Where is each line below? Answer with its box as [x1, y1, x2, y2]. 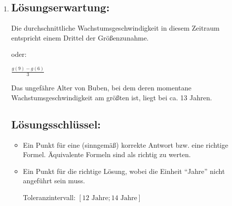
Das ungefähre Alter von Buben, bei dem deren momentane [11, 82, 192, 93]
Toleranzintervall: [23, 192, 76, 202]
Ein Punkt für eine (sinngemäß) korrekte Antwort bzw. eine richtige [23, 139, 229, 150]
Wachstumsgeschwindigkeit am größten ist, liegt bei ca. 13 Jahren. [11, 92, 212, 102]
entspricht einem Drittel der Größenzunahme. [11, 32, 149, 42]
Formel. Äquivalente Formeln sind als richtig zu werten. [23, 149, 191, 160]
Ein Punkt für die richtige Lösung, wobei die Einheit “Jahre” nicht [23, 165, 225, 176]
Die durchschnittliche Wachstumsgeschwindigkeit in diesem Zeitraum [11, 23, 220, 33]
